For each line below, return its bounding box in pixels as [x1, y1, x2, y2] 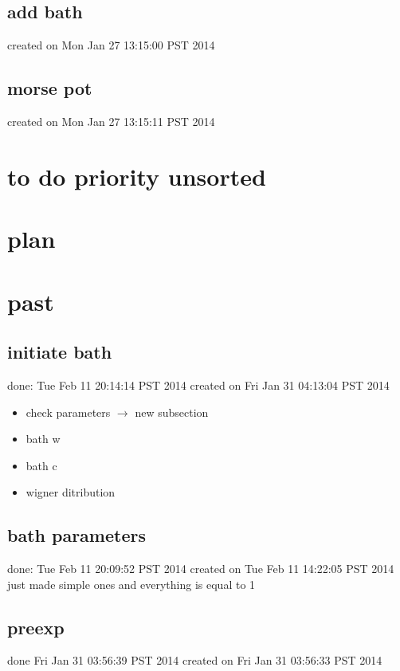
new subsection [135, 403, 209, 420]
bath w [25, 430, 61, 447]
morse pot [7, 76, 92, 100]
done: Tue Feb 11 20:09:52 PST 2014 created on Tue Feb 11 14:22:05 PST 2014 [7, 560, 394, 577]
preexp [7, 614, 65, 639]
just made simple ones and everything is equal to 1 [7, 575, 256, 592]
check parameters [25, 403, 111, 420]
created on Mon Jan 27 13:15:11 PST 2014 [7, 113, 215, 129]
